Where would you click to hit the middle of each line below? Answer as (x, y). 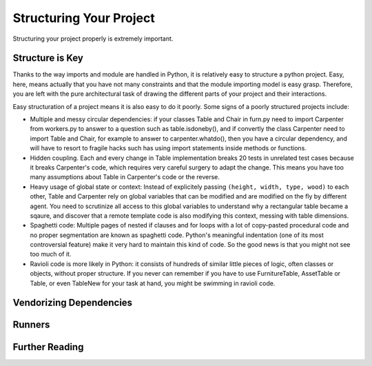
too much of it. (51, 254)
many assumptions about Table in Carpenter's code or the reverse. (125, 177)
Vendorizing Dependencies (73, 303)
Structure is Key (48, 58)
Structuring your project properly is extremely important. (93, 39)
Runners (31, 325)
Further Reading (48, 347)
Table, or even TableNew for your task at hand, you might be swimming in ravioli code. (153, 283)
